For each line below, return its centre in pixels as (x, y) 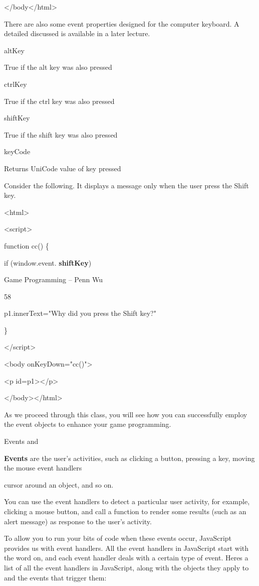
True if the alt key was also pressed (58, 67)
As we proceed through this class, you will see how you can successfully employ (126, 414)
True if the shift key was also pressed (61, 134)
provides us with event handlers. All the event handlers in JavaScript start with (126, 548)
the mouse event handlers (43, 468)
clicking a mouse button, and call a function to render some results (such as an (125, 511)
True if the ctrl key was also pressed (59, 101)
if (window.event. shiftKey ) (48, 262)
